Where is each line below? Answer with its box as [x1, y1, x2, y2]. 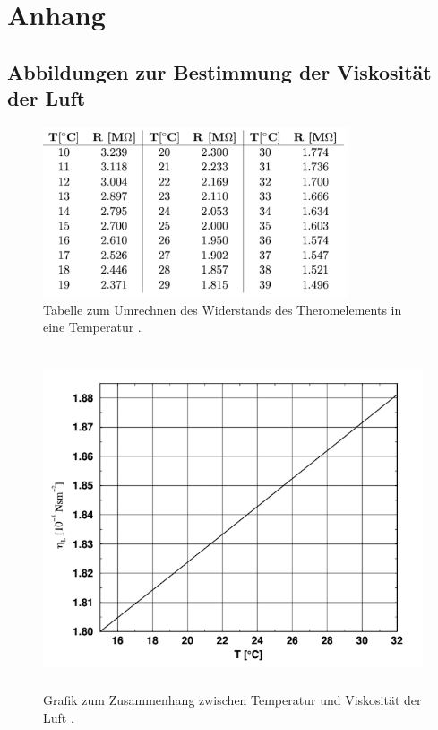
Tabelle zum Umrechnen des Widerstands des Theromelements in [43, 300, 402, 318]
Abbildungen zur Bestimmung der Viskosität [7, 57, 432, 85]
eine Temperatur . [43, 317, 142, 336]
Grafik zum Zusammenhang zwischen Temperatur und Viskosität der [43, 691, 422, 709]
